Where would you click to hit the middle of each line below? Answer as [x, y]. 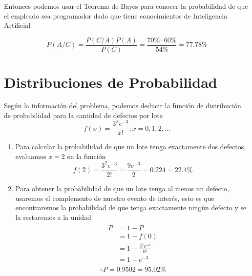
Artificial [17, 25]
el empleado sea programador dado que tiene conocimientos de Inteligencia [116, 15]
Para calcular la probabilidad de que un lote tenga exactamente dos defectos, [131, 147]
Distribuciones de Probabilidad [111, 82]
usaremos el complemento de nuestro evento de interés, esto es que [115, 198]
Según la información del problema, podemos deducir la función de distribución [123, 105]
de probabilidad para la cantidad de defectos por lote [83, 115]
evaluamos [31, 156]
